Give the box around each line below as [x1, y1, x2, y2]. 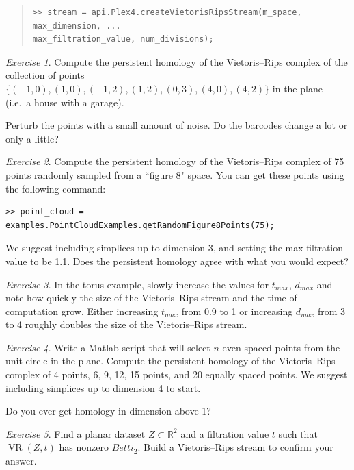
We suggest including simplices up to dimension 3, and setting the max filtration [5, 240, 344, 255]
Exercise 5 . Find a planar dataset [5, 426, 146, 441]
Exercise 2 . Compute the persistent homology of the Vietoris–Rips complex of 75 [5, 154, 344, 169]
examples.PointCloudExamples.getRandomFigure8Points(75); [5, 220, 275, 230]
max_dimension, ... [32, 21, 121, 31]
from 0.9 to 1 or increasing [181, 304, 293, 318]
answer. [5, 454, 37, 468]
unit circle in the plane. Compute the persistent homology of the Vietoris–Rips [5, 354, 336, 368]
